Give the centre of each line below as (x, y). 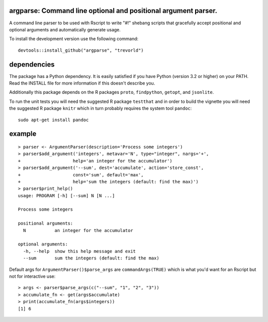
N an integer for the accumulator (78, 230)
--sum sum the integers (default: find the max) (91, 258)
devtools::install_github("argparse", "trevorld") (81, 50)
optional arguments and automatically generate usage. (65, 29)
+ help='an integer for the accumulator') (95, 161)
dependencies (32, 64)
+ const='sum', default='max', (81, 175)
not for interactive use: (32, 276)
